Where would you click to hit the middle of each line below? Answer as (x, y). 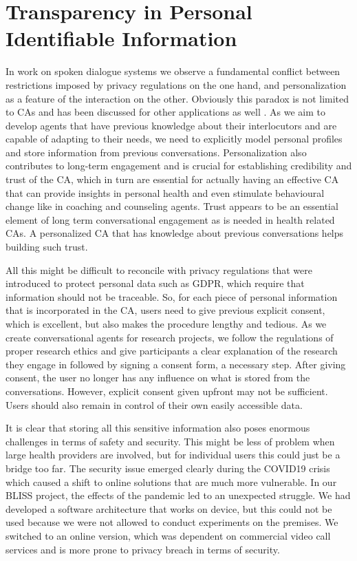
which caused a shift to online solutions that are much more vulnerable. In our (171, 481)
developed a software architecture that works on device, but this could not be (169, 508)
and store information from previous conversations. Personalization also (156, 152)
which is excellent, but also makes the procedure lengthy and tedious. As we (166, 324)
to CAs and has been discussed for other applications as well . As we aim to (165, 112)
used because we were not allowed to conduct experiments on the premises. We (172, 522)
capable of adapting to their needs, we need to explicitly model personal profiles (174, 139)
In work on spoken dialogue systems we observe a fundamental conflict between (173, 71)
